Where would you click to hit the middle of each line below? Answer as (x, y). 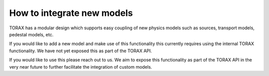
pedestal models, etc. (31, 34)
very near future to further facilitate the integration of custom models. (81, 67)
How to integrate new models (71, 13)
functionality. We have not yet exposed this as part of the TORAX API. (80, 51)
